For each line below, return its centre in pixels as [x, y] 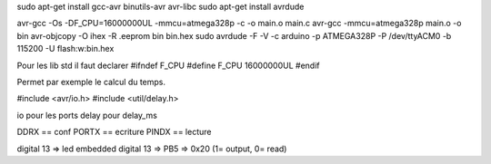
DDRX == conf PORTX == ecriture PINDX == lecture [114, 132]
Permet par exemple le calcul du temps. [91, 82]
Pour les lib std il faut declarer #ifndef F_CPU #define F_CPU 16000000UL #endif [168, 65]
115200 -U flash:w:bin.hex [65, 49]
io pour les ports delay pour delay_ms [87, 115]
